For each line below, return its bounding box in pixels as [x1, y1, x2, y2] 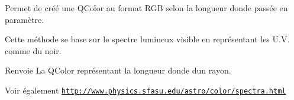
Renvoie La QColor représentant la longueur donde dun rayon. [5, 64, 231, 76]
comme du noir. [5, 44, 62, 56]
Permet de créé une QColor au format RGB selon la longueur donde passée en [5, 2, 288, 14]
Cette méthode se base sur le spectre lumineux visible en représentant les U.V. [5, 33, 290, 45]
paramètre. [5, 13, 44, 25]
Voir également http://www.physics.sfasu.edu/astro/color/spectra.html [5, 84, 286, 96]
